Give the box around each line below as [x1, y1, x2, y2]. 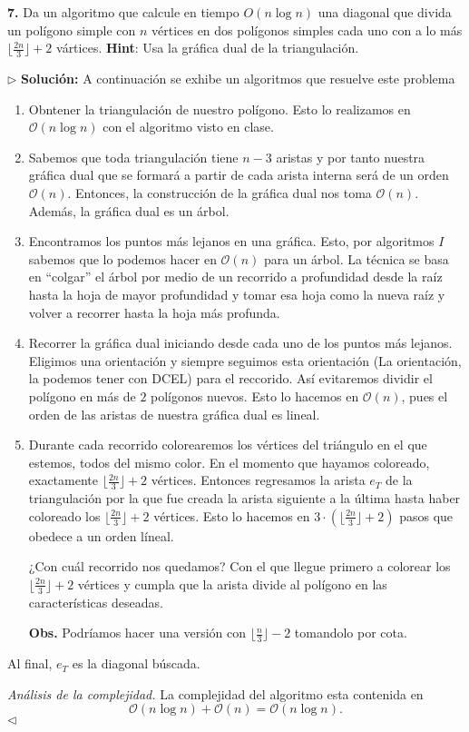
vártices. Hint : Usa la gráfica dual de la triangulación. [56, 38, 359, 57]
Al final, [7, 654, 53, 673]
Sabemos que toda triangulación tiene [28, 147, 239, 166]
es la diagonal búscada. [72, 654, 200, 673]
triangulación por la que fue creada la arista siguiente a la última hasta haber [28, 489, 461, 508]
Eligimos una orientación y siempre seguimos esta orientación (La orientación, [28, 351, 462, 370]
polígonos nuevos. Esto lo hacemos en [151, 386, 359, 405]
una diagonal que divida [318, 3, 452, 21]
